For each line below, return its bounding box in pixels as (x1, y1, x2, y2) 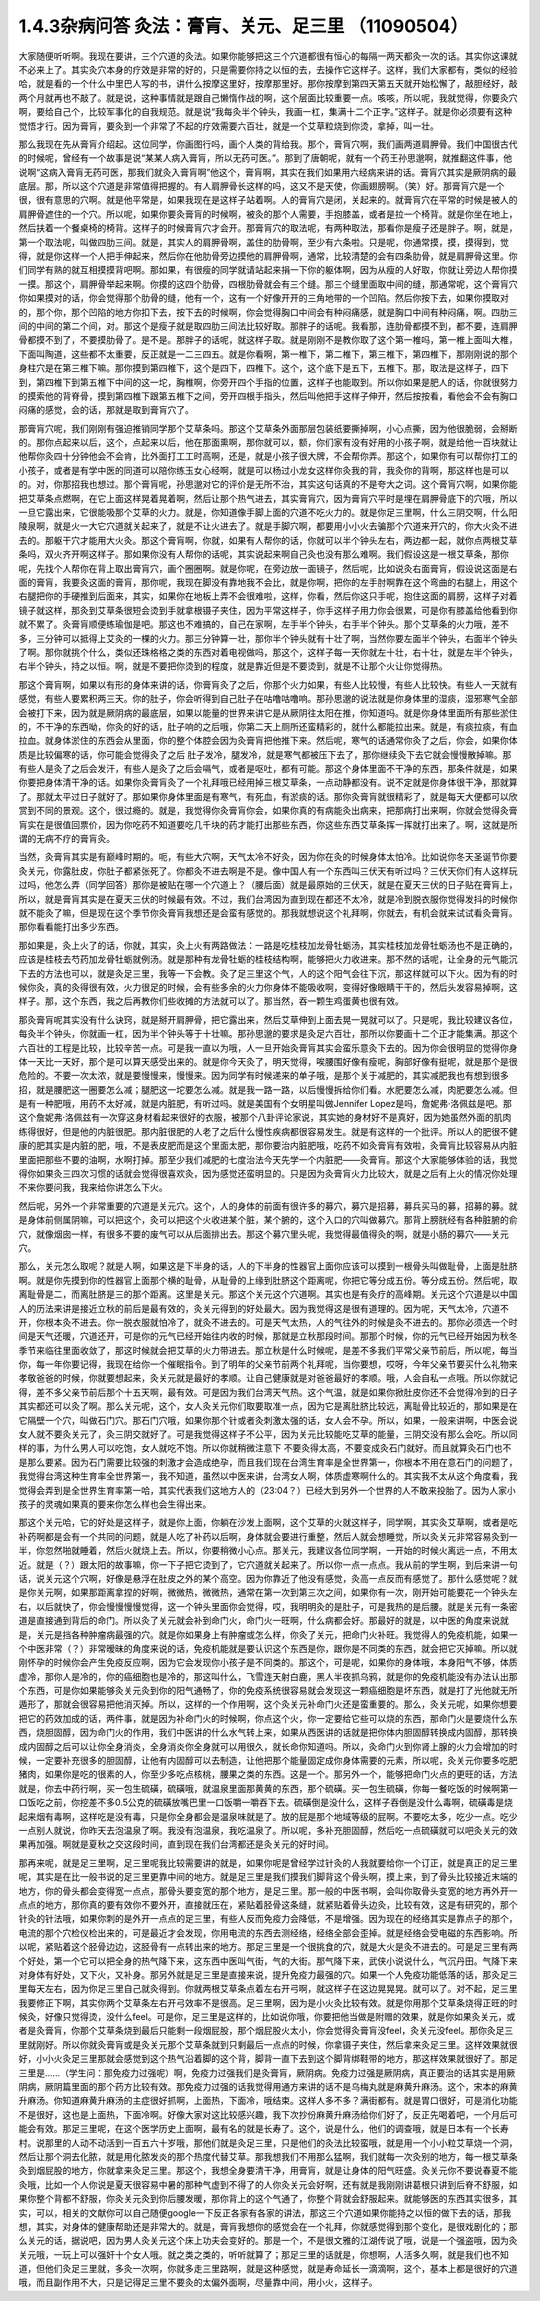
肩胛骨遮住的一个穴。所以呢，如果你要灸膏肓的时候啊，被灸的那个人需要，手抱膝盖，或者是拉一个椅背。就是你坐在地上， (18, 208, 518, 220)
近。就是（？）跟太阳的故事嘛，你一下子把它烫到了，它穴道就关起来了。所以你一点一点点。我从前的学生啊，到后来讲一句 (18, 1558, 518, 1570)
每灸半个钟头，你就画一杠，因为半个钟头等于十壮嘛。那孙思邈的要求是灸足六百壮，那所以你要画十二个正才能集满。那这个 (18, 1028, 518, 1040)
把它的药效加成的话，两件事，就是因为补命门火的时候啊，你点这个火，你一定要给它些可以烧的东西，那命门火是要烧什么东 (18, 1712, 518, 1724)
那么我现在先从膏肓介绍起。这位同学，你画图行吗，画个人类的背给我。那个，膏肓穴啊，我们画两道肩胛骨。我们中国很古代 (18, 138, 518, 150)
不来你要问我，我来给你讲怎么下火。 (18, 1181, 168, 1194)
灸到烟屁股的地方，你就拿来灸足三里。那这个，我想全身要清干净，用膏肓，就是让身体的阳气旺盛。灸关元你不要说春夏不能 (18, 2165, 518, 2177)
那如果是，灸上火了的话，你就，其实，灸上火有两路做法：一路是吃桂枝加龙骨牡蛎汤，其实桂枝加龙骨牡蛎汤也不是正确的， (18, 939, 518, 951)
